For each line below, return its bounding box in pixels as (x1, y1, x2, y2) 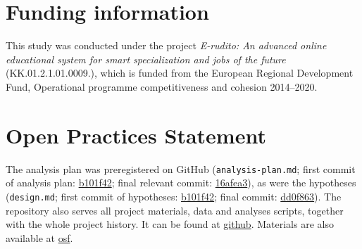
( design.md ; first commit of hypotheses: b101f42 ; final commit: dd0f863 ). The (6, 189, 342, 203)
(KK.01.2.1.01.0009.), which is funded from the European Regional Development (6, 65, 354, 80)
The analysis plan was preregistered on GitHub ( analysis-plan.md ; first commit (6, 161, 356, 176)
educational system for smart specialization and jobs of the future (6, 51, 286, 66)
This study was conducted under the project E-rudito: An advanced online (6, 38, 327, 53)
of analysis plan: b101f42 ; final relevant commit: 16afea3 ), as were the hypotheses (6, 175, 356, 190)
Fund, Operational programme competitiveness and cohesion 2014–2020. (6, 79, 318, 94)
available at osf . (6, 230, 73, 245)
